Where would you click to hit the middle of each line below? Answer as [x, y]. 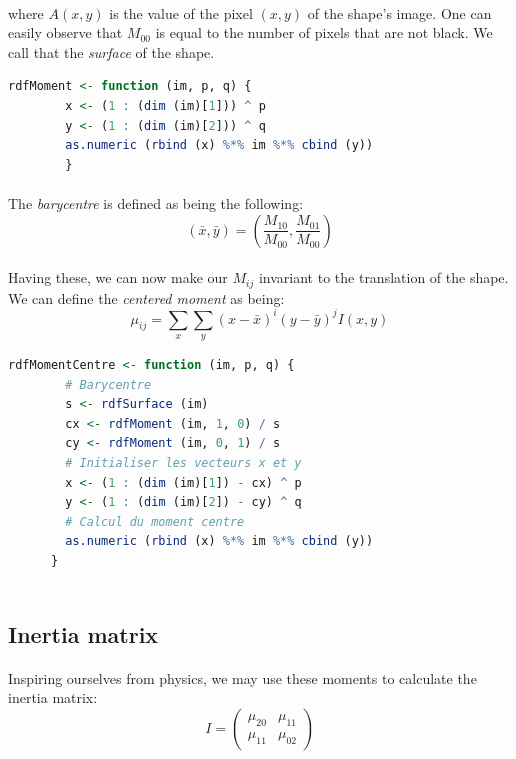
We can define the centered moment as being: [146, 297]
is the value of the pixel [181, 12]
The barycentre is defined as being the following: [156, 202]
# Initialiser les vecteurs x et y [183, 463]
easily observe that [65, 32]
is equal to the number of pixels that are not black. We [324, 32]
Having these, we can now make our [118, 277]
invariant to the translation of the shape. [383, 277]
